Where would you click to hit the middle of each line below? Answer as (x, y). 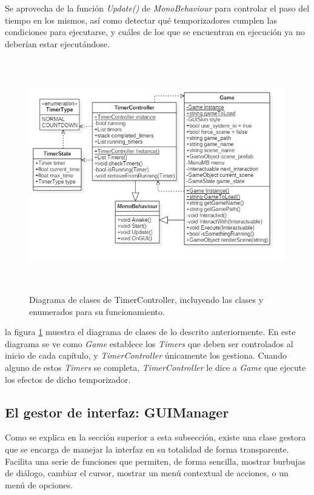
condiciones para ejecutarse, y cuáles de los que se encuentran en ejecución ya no (155, 32)
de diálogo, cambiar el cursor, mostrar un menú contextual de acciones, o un (147, 473)
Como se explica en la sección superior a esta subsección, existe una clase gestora (155, 437)
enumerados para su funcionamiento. (97, 311)
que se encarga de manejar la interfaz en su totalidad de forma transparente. (147, 449)
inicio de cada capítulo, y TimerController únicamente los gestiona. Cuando (146, 355)
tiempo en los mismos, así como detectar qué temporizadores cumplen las (141, 20)
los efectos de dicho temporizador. (68, 379)
